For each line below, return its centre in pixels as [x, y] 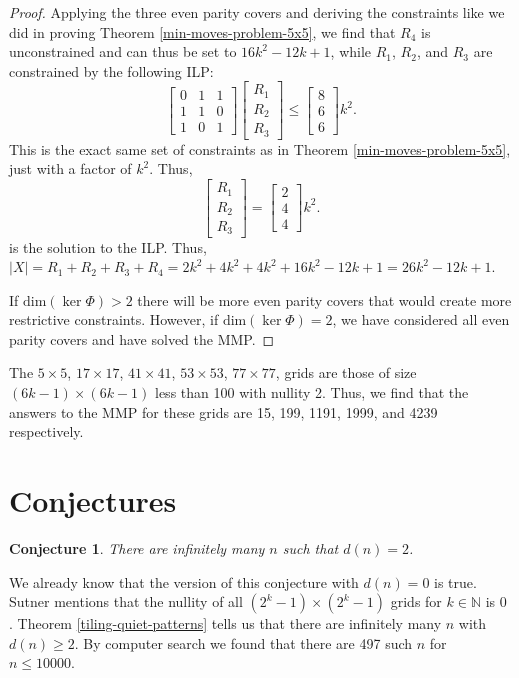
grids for [416, 601]
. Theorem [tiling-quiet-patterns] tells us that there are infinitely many [225, 623]
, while [351, 51]
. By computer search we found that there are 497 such [243, 642]
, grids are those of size [346, 372]
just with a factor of [70, 168]
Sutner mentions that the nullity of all [126, 601]
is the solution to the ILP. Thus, [108, 246]
